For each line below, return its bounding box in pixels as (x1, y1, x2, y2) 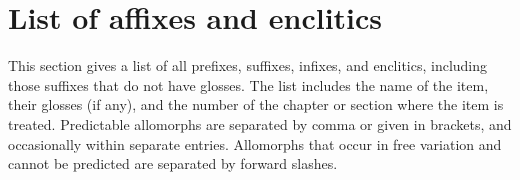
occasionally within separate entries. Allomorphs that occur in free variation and (8, 133, 502, 154)
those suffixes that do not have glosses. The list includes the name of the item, (8, 74, 489, 95)
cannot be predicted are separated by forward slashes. (8, 153, 338, 174)
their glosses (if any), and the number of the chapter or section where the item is (8, 94, 504, 115)
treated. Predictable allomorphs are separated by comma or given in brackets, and (8, 113, 512, 134)
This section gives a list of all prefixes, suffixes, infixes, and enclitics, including (8, 55, 488, 76)
